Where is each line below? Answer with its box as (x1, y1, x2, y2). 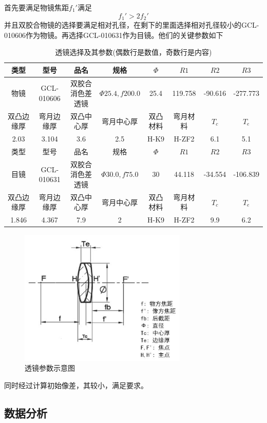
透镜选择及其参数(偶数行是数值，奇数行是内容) (55, 47, 212, 57)
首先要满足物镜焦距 (4, 2, 69, 12)
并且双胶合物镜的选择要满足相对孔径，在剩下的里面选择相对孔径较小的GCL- (4, 19, 259, 30)
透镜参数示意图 (25, 362, 75, 373)
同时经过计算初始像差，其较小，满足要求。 (4, 379, 148, 390)
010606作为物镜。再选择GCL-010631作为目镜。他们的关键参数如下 (4, 29, 223, 40)
